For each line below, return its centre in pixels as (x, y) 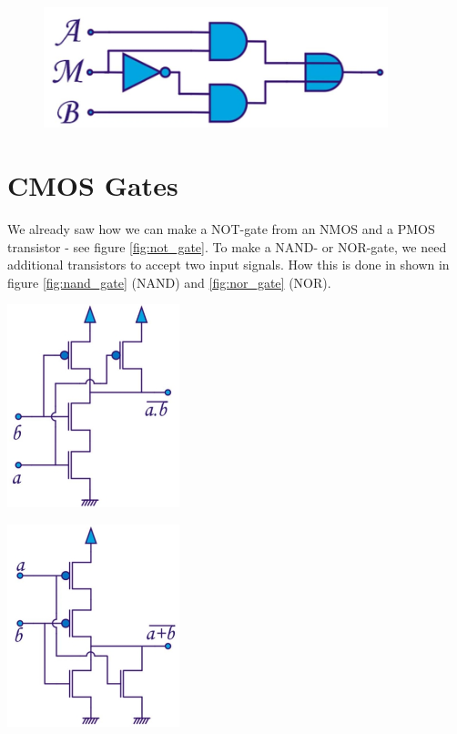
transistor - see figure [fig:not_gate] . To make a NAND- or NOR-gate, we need (227, 246)
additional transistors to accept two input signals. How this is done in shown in (228, 265)
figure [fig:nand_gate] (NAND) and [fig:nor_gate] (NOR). (169, 282)
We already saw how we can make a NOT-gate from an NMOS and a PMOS (221, 229)
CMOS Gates (93, 185)
